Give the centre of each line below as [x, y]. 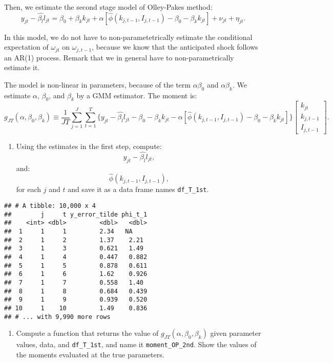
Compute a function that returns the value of [87, 333]
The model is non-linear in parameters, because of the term [97, 84]
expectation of [26, 47]
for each [29, 189]
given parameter [236, 333]
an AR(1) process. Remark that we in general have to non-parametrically [119, 57]
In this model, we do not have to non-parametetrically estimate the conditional [128, 37]
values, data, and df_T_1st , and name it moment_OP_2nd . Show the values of [136, 344]
